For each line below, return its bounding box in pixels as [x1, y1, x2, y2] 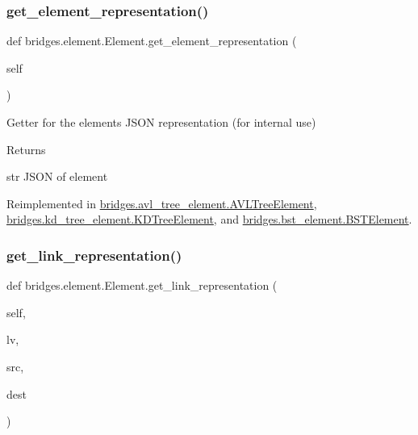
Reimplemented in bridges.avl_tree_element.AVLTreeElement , [6, 194, 317, 211]
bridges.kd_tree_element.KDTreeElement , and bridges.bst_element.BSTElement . [6, 211, 412, 228]
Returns [6, 140, 46, 157]
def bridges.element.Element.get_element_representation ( [6, 32, 297, 49]
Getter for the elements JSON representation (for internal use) [6, 114, 316, 130]
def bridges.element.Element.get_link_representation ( [6, 277, 278, 294]
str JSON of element [6, 168, 108, 185]
